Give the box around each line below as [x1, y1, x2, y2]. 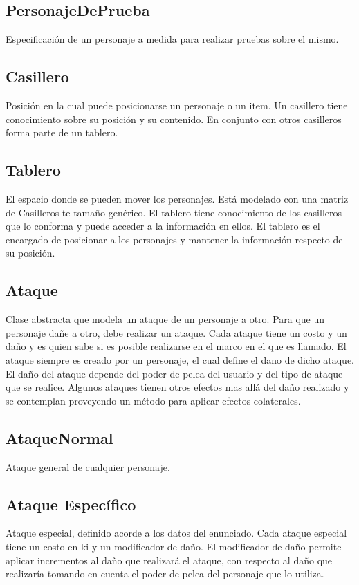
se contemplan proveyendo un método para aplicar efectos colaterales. [6, 393, 301, 407]
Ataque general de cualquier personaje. [6, 459, 170, 474]
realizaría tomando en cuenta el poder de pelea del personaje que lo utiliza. [6, 566, 324, 581]
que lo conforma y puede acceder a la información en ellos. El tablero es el [6, 219, 320, 233]
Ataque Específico [6, 493, 136, 514]
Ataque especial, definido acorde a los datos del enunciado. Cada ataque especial [6, 526, 347, 540]
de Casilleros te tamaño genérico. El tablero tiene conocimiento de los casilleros [6, 205, 342, 219]
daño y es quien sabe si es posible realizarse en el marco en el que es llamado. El [6, 339, 347, 353]
